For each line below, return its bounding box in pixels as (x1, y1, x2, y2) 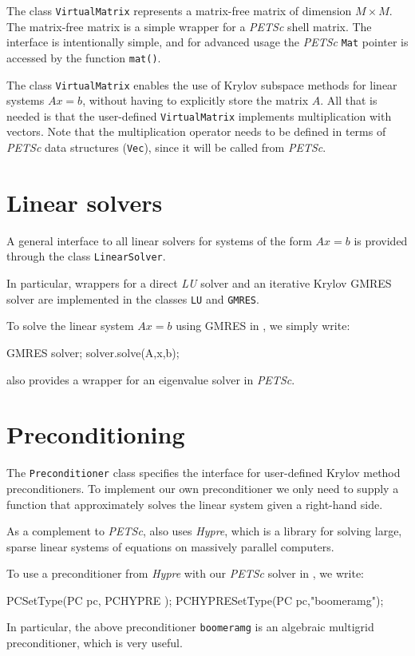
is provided (354, 232, 408, 248)
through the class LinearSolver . (6, 248, 166, 264)
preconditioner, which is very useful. (6, 634, 183, 651)
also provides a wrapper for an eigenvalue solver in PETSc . (6, 371, 295, 388)
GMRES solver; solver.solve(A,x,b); (6, 344, 180, 360)
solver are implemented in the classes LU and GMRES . (6, 290, 259, 307)
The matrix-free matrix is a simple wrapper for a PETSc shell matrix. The (6, 18, 372, 34)
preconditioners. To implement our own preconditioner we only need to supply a (6, 479, 399, 496)
